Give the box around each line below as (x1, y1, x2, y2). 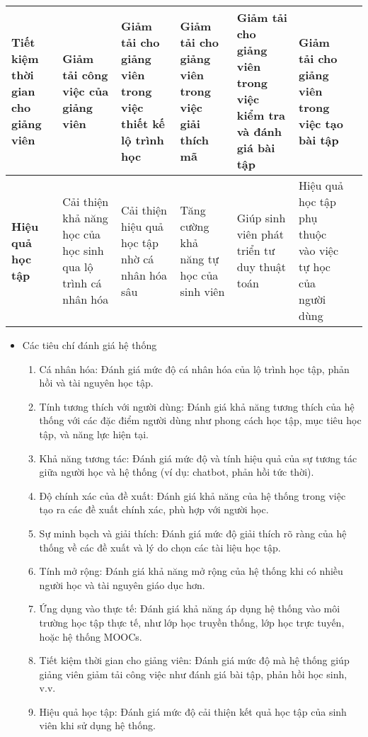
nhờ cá (121, 250, 154, 267)
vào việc (299, 242, 339, 258)
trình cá (62, 275, 102, 291)
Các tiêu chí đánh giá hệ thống (22, 338, 157, 352)
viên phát (236, 226, 284, 242)
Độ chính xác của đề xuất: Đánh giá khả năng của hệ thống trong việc (39, 488, 346, 503)
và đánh (236, 123, 282, 139)
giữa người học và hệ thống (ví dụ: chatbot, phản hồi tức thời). (39, 464, 314, 479)
